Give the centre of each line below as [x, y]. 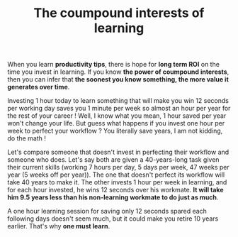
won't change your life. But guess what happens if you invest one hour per [116, 123]
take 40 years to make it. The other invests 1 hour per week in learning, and [117, 182]
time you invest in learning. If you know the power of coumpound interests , [118, 72]
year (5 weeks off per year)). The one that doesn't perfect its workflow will [116, 175]
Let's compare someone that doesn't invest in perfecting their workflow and [118, 152]
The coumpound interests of [119, 13]
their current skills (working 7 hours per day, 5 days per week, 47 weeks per [119, 167]
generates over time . [39, 87]
